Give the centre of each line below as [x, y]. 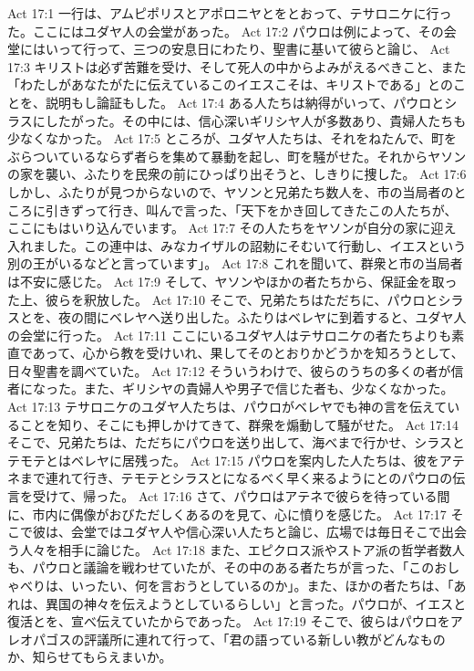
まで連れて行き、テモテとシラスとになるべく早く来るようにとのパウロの [236, 478]
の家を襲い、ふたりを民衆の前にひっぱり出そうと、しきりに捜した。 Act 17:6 [237, 174]
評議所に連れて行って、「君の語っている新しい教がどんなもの [265, 639]
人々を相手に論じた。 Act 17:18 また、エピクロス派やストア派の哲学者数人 [242, 549]
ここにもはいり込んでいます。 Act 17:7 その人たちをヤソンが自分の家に [219, 228]
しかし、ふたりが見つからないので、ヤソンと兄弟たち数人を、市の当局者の [231, 191]
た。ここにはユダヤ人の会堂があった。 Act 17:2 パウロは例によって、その [226, 31]
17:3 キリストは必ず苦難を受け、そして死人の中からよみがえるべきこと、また [237, 66]
